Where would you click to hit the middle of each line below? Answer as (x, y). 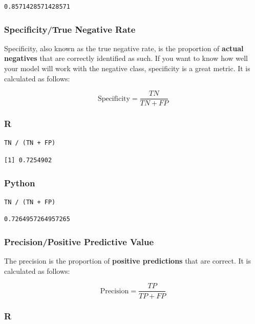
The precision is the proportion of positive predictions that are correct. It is (128, 261)
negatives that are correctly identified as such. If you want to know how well (126, 58)
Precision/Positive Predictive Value (79, 241)
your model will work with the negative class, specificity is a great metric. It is (127, 68)
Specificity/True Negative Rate (70, 29)
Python (20, 182)
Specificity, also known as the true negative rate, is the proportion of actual (124, 48)
